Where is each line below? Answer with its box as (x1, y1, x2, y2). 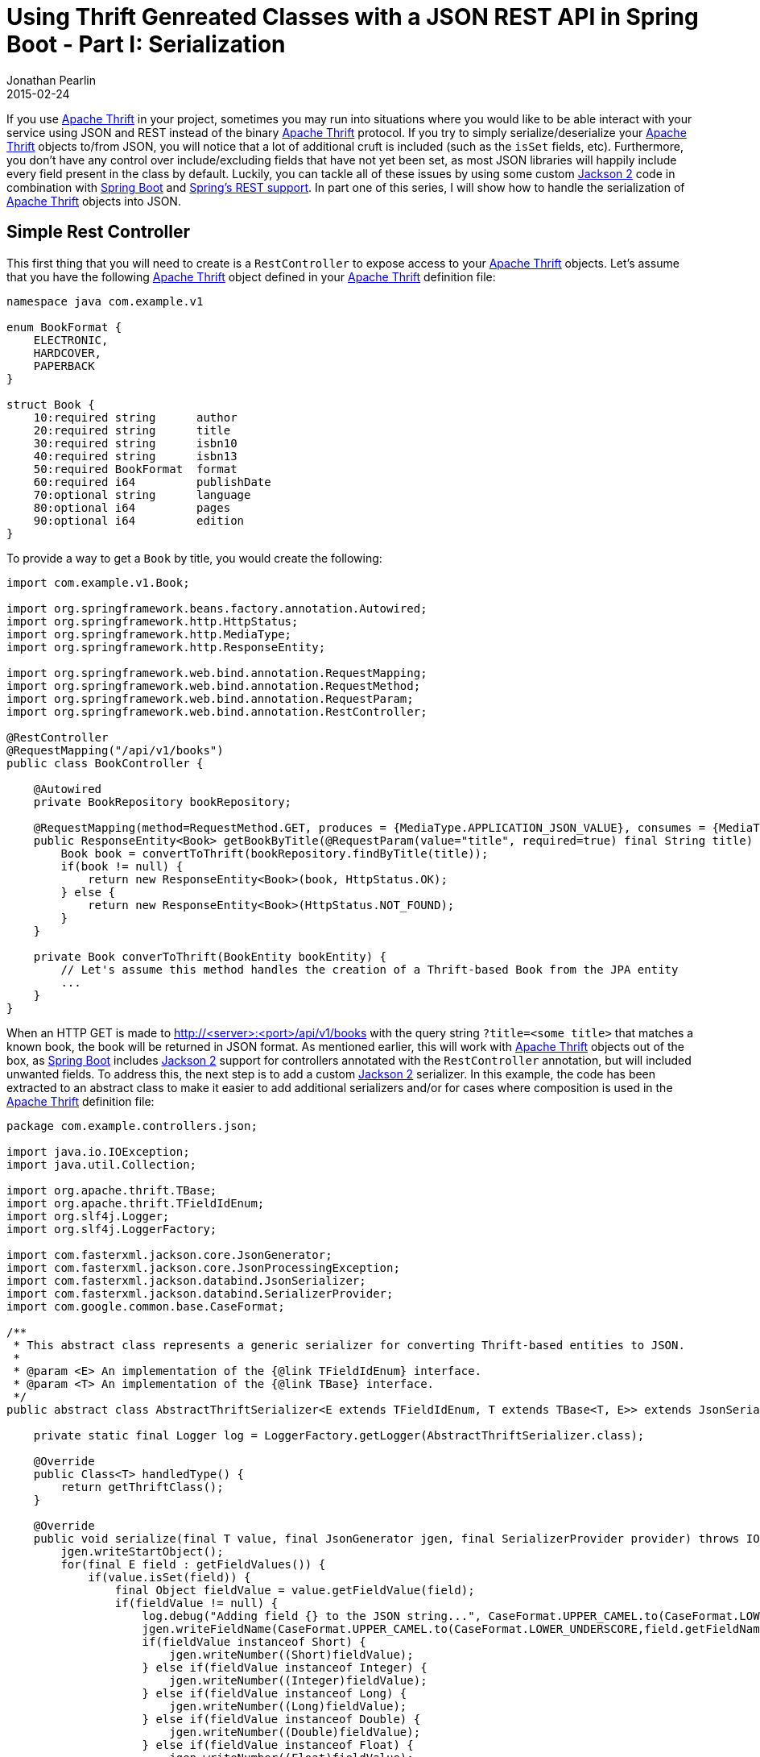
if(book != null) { (60, 859, 184, 873)
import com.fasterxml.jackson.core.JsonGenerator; (6, 1248, 332, 1261)
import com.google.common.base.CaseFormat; (6, 1299, 285, 1313)
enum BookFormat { (6, 320, 122, 334)
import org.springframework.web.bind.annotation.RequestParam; (6, 692, 414, 705)
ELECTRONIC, (33, 333, 109, 347)
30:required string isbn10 (33, 436, 237, 450)
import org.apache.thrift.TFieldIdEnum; (6, 1196, 265, 1210)
